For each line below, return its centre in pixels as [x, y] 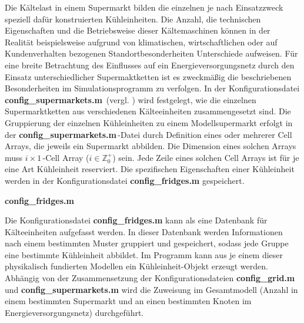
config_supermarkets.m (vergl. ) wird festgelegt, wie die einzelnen [131, 99]
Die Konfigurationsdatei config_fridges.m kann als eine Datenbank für [136, 220]
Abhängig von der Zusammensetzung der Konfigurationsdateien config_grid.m [150, 278]
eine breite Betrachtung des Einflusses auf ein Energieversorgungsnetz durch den [150, 65]
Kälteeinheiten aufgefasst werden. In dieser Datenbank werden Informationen [144, 231]
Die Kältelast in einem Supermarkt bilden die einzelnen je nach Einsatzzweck [144, 7]
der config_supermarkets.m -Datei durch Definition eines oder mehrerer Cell [148, 134]
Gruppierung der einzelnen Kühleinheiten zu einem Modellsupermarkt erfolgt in [149, 122]
